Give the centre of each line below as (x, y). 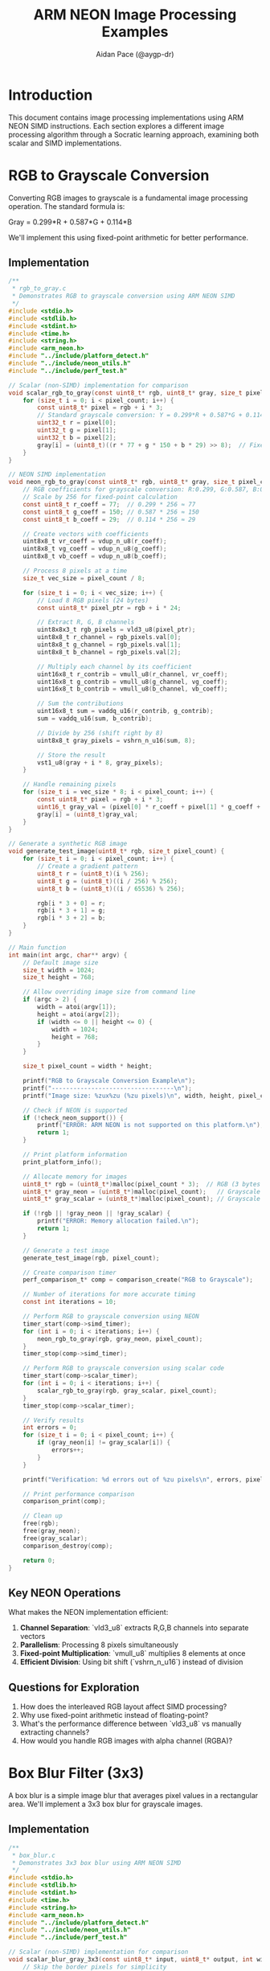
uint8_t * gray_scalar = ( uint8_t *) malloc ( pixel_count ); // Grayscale (142, 1199)
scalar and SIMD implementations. (65, 143)
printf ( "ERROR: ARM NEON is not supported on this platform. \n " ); (151, 1125)
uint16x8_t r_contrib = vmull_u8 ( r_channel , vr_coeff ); (133, 674)
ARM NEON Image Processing (135, 15)
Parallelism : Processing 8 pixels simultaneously (99, 1645)
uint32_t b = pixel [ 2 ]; (77, 437)
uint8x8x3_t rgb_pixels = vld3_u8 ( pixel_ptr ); (117, 630)
